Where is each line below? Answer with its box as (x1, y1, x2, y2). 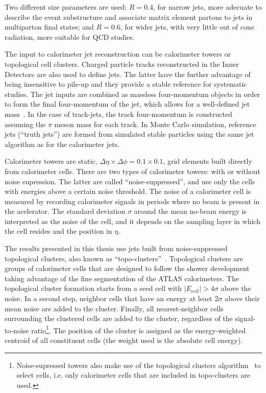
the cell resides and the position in (5, 226, 112, 236)
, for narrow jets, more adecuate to (153, 2, 262, 12)
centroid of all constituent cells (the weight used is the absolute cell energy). (5, 335, 243, 346)
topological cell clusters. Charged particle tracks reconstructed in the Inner (5, 58, 239, 69)
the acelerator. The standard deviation (5, 206, 126, 216)
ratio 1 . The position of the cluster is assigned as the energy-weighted (31, 323, 246, 335)
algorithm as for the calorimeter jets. (5, 138, 120, 149)
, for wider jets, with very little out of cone (120, 21, 255, 32)
